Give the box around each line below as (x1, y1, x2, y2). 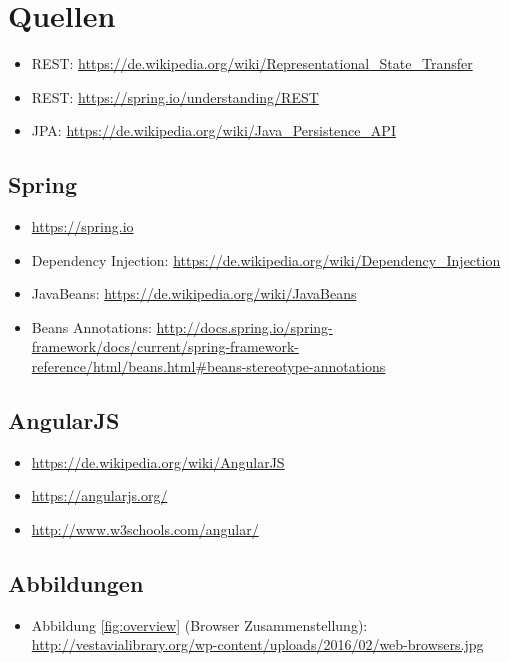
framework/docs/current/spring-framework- (31, 336, 300, 357)
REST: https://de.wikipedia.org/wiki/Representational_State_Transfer (31, 53, 473, 74)
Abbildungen (8, 568, 144, 599)
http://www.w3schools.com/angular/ (31, 519, 259, 540)
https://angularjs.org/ (31, 485, 168, 506)
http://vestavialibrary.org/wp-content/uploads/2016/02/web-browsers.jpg (31, 634, 484, 655)
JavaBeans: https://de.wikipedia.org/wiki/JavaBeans (31, 283, 357, 304)
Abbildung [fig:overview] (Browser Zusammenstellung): (31, 614, 368, 635)
